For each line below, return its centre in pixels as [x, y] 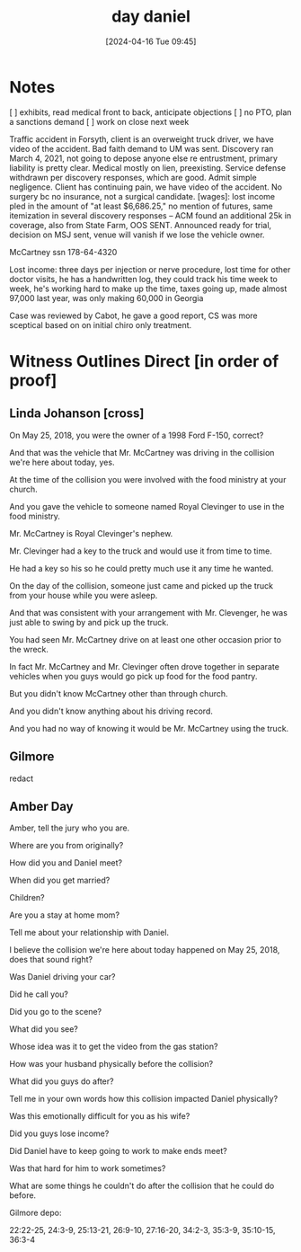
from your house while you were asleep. [84, 595]
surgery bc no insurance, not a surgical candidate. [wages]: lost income [142, 196]
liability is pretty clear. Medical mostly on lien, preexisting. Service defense [147, 167]
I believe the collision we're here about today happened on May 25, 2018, [145, 950]
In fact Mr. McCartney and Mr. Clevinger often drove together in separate [145, 666]
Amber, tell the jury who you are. [70, 828]
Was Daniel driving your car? [62, 977]
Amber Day [41, 806]
